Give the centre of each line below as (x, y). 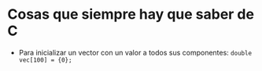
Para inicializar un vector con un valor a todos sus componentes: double (135, 52)
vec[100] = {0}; (45, 60)
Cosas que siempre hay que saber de (131, 14)
